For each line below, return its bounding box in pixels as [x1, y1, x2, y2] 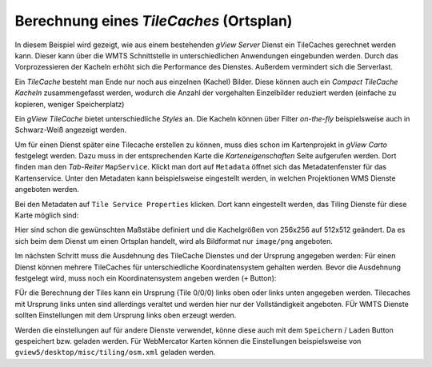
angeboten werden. [14, 185, 80, 194]
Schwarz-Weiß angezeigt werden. [14, 125, 127, 135]
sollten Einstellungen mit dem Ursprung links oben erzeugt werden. [14, 310, 237, 320]
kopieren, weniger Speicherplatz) [14, 99, 125, 109]
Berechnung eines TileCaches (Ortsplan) [14, 12, 293, 30]
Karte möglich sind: [14, 210, 79, 220]
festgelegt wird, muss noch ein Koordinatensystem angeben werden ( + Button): [14, 273, 277, 283]
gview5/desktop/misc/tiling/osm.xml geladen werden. [14, 348, 216, 357]
